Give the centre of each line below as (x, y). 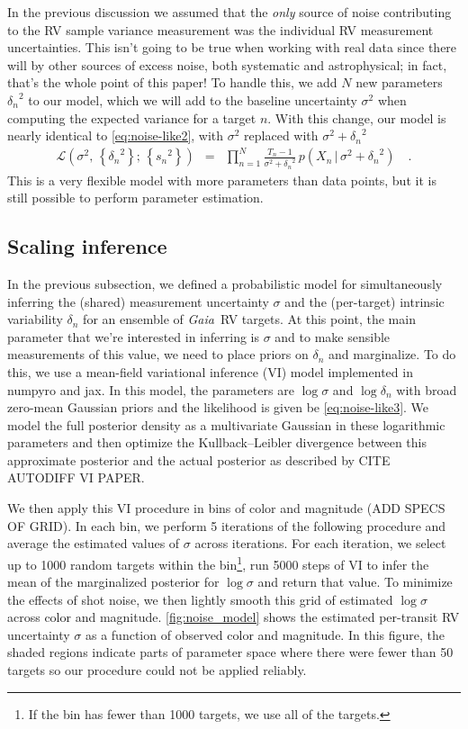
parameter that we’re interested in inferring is (133, 336)
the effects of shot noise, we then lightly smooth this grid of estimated (200, 599)
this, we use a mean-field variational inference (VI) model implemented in (210, 371)
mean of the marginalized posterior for (113, 582)
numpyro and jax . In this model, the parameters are (151, 389)
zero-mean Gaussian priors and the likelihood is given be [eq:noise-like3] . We (218, 407)
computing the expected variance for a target (132, 117)
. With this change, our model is (357, 117)
